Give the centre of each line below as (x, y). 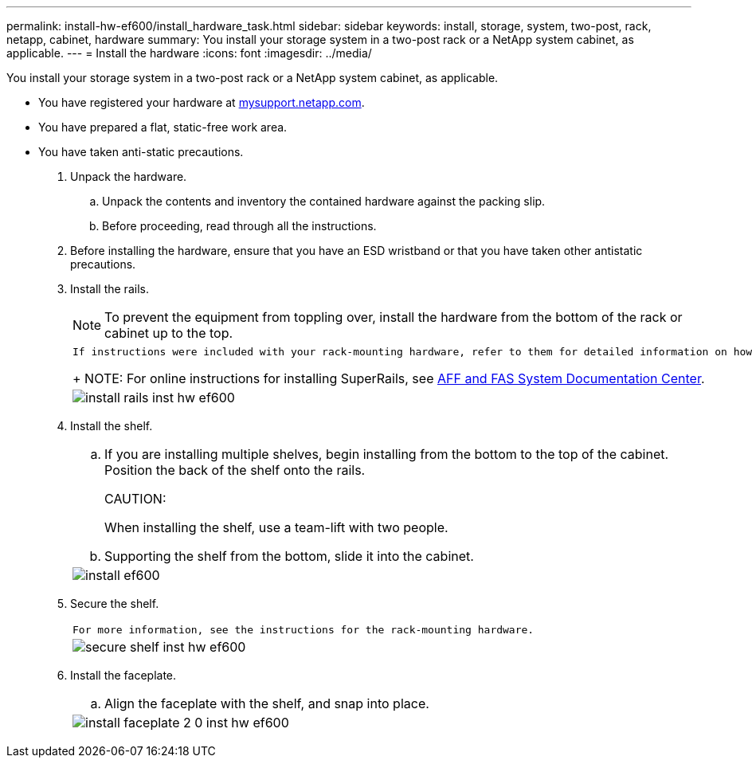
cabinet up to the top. (169, 333)
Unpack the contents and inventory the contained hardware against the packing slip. (324, 201)
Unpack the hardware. (129, 176)
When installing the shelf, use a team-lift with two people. (276, 527)
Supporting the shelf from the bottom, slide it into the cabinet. (289, 556)
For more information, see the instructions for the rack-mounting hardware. (304, 630)
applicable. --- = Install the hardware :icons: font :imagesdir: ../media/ (189, 53)
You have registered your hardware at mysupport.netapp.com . (202, 102)
